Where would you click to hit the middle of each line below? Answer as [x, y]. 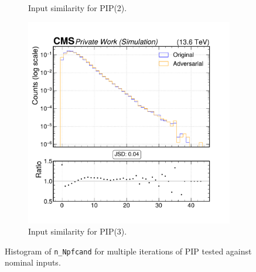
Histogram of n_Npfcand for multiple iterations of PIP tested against [128, 251]
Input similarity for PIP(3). [78, 231]
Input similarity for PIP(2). [78, 8]
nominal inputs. [33, 262]
